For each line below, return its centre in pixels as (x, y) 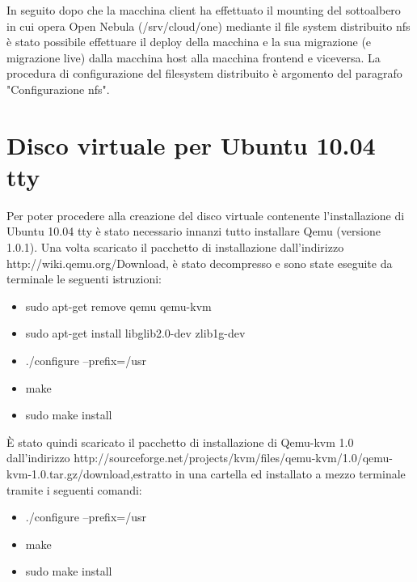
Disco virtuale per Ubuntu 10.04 (191, 144)
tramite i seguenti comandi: (74, 489)
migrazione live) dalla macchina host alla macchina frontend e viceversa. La (194, 57)
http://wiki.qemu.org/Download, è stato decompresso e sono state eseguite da (200, 263)
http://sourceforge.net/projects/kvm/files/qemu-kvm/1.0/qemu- (233, 458)
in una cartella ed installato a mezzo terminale (291, 474)
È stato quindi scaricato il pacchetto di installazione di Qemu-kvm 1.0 (180, 442)
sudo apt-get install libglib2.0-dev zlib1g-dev (135, 333)
